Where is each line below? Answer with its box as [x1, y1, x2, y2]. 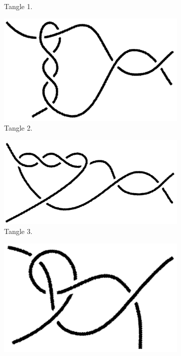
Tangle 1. [4, 1, 33, 11]
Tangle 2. [4, 123, 33, 133]
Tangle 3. [4, 225, 33, 236]
